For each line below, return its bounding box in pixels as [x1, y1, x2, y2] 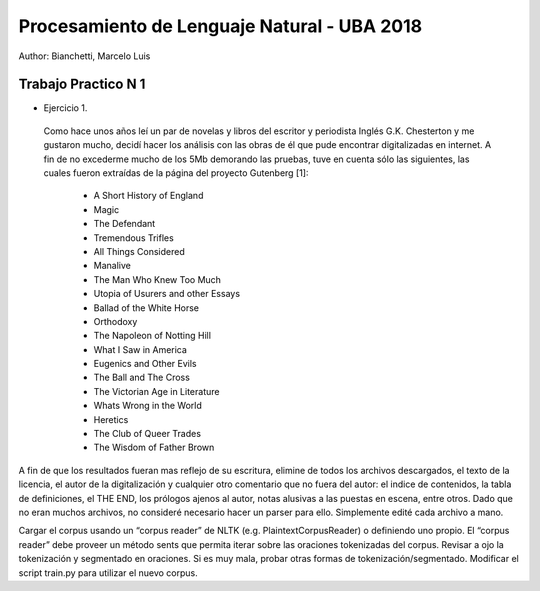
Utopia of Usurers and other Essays [93, 288, 240, 300]
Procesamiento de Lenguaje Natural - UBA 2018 [18, 15, 423, 37]
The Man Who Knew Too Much [93, 273, 222, 285]
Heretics [93, 413, 129, 425]
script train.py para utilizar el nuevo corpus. [18, 566, 199, 579]
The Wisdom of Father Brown [93, 441, 215, 454]
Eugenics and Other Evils [93, 358, 197, 370]
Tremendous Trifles [93, 231, 174, 244]
